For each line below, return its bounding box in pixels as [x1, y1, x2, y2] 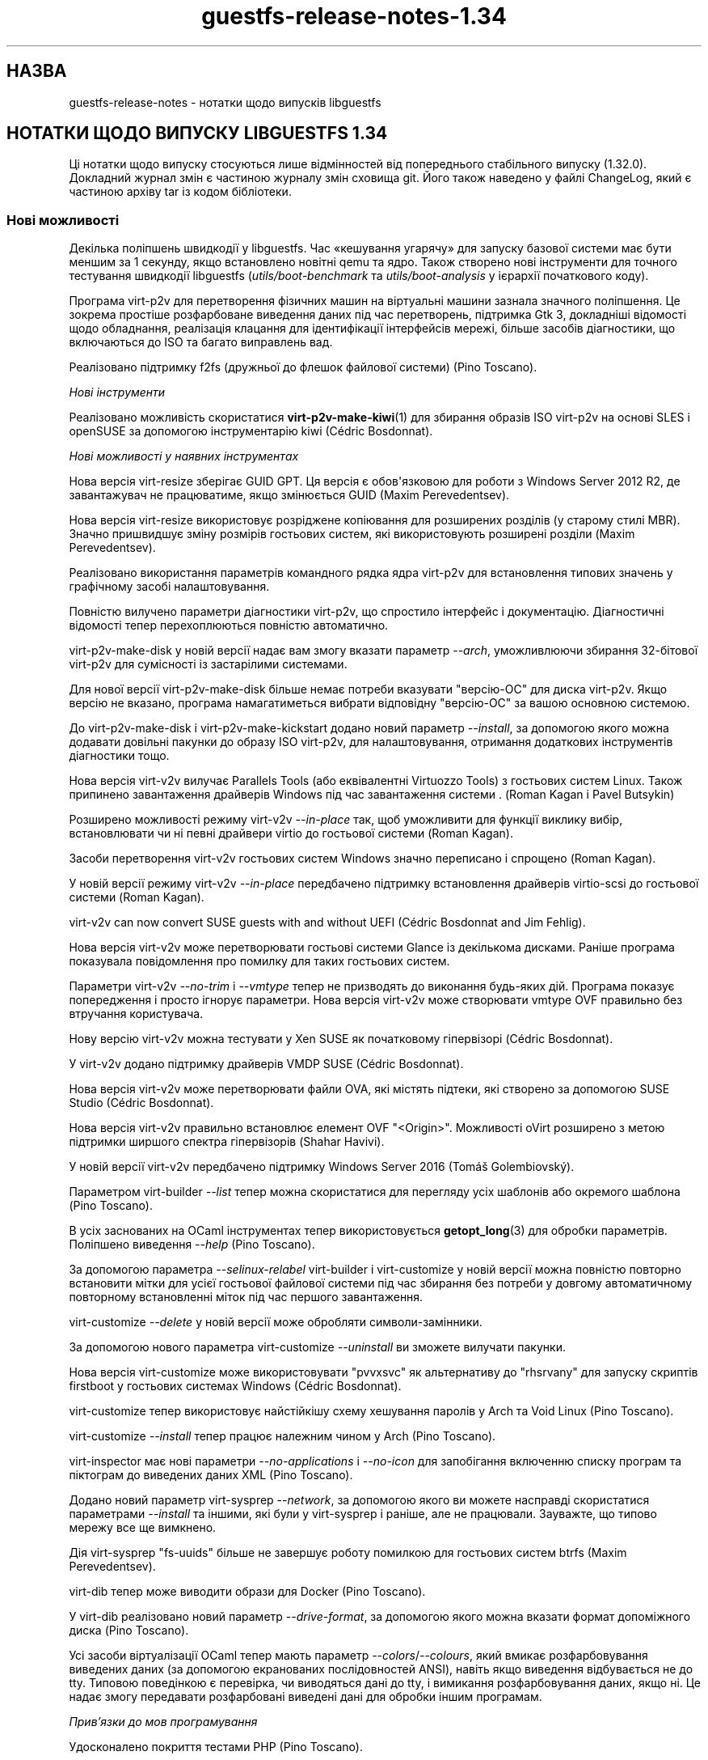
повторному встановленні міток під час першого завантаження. [69, 1290, 424, 1304]
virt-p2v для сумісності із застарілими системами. [69, 657, 348, 672]
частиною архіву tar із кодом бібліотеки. [69, 184, 292, 199]
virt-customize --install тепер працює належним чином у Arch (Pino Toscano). [69, 1429, 496, 1444]
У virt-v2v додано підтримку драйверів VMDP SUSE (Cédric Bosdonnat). [69, 1057, 464, 1071]
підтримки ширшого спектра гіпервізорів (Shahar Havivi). [69, 1134, 385, 1149]
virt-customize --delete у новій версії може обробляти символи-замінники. [69, 1315, 483, 1330]
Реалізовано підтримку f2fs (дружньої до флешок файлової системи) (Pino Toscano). [69, 360, 537, 375]
